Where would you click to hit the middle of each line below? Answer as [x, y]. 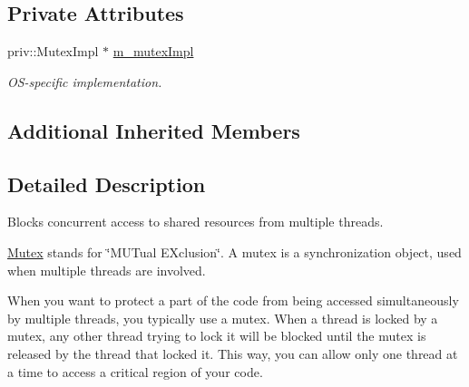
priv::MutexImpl [53, 51]
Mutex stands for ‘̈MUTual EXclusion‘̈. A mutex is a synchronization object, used [234, 252]
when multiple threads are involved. [107, 270]
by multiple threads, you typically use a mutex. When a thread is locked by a [223, 318]
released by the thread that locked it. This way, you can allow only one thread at [233, 353]
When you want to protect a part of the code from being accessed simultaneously [233, 300]
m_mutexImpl [153, 51]
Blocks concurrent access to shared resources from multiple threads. [195, 222]
